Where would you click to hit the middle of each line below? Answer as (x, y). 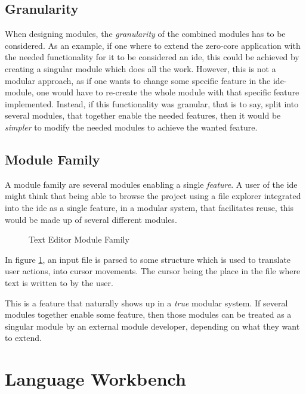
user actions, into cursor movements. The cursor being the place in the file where (153, 271)
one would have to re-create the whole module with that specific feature (168, 92)
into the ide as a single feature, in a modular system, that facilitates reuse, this (149, 207)
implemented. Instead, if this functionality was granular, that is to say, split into (152, 103)
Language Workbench (95, 379)
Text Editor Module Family (79, 239)
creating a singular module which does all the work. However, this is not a (140, 68)
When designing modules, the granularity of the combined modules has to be (145, 34)
